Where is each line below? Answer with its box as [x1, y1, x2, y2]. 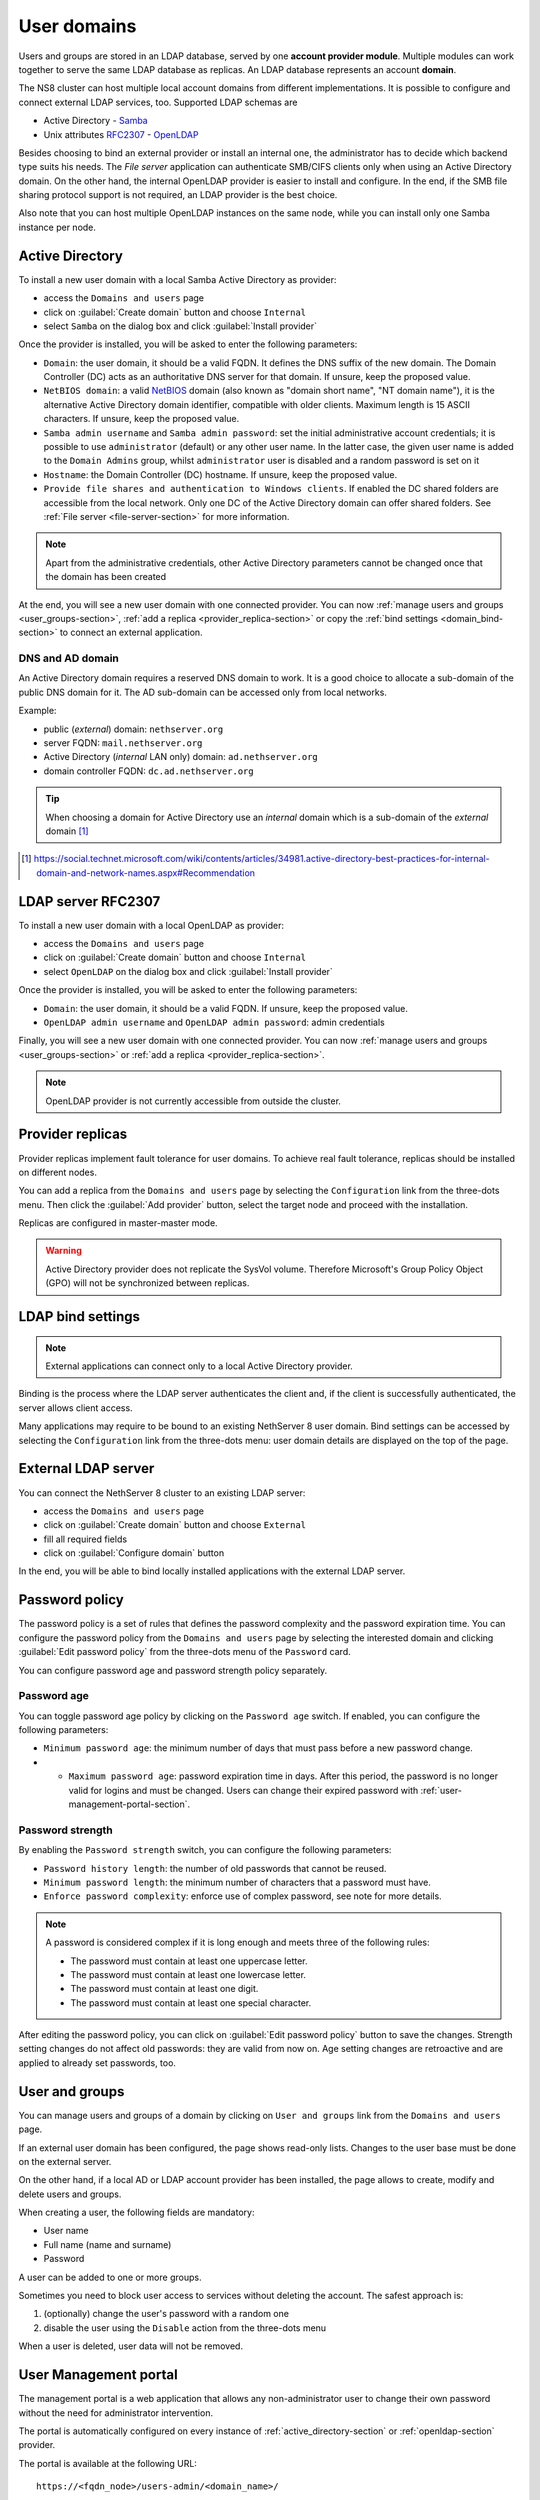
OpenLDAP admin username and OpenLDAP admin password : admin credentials [43, 1016, 385, 1029]
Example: [18, 705, 57, 717]
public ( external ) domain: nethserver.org [43, 723, 224, 735]
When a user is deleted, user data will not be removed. [18, 2340, 244, 2352]
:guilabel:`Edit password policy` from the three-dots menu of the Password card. [18, 1646, 351, 1658]
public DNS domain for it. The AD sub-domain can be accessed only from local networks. [18, 686, 387, 698]
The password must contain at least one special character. [70, 1996, 312, 2009]
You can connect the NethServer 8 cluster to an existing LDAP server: [18, 1486, 306, 1499]
